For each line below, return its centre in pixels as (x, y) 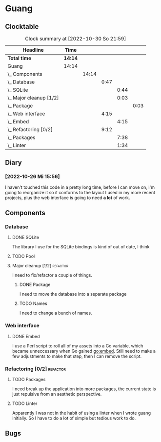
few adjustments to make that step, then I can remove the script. (77, 356)
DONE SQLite (26, 238)
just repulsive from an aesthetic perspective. (57, 394)
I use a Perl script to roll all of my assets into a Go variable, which (78, 346)
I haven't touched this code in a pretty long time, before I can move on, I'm (80, 187)
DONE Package (35, 285)
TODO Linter (25, 403)
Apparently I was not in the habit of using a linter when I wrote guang (81, 413)
